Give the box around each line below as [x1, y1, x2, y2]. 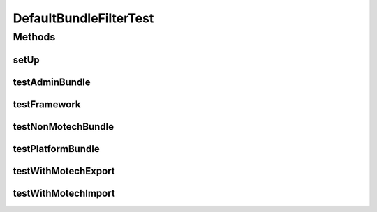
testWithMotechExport [13, 165, 115, 177]
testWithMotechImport [13, 187, 115, 199]
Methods [13, 31, 56, 43]
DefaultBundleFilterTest [13, 10, 154, 26]
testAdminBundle [13, 76, 91, 88]
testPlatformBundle [13, 143, 101, 155]
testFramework [13, 98, 81, 110]
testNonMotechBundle [13, 121, 114, 132]
